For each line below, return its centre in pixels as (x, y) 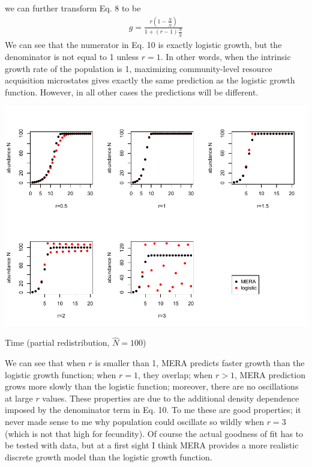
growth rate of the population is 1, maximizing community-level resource (139, 68)
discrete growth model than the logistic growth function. (109, 456)
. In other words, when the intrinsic (226, 56)
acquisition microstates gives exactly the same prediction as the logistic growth (150, 80)
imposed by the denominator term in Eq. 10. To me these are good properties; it (153, 410)
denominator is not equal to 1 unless (72, 56)
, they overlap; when (175, 374)
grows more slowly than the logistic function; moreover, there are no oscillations (152, 386)
